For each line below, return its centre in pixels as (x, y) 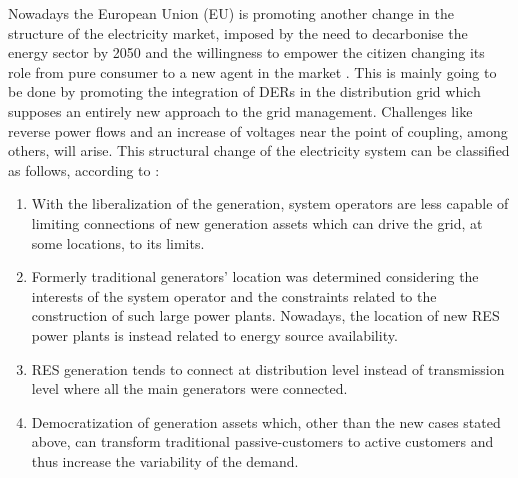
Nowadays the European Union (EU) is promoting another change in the (231, 13)
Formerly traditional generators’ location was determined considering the (255, 276)
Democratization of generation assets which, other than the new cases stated (266, 421)
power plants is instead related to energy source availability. (214, 334)
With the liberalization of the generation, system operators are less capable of (270, 203)
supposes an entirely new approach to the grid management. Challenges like (240, 110)
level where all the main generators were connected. (189, 388)
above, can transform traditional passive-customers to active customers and (262, 441)
